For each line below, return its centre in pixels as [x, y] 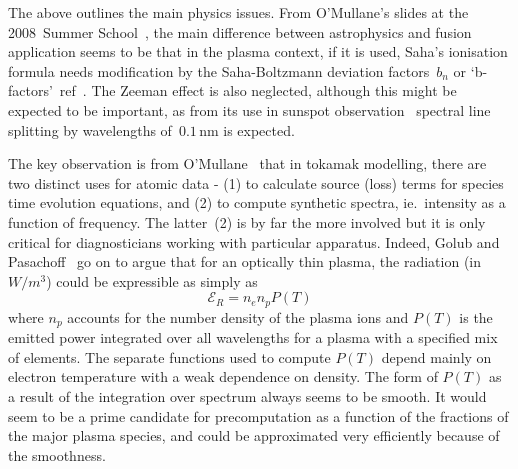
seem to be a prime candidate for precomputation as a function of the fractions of [258, 415]
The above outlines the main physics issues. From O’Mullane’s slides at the [238, 12]
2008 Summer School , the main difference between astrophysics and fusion [240, 31]
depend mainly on [436, 356]
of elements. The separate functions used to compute [169, 356]
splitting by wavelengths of [90, 129]
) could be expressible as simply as [152, 280]
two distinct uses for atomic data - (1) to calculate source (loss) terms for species [256, 182]
